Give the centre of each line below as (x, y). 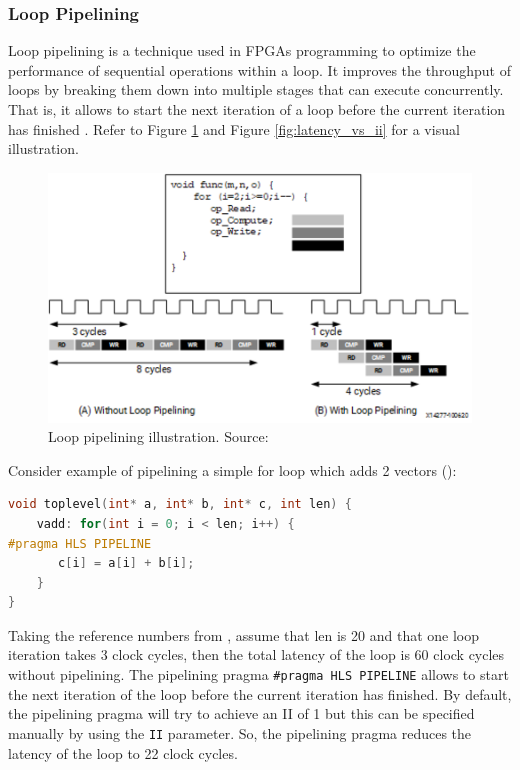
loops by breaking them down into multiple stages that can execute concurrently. (256, 89)
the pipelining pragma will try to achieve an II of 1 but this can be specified (241, 713)
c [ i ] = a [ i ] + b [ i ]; (126, 563)
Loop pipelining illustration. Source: (158, 436)
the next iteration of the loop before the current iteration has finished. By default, (260, 693)
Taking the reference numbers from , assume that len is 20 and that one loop (244, 634)
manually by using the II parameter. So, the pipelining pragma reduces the (240, 732)
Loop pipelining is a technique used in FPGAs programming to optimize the (242, 50)
